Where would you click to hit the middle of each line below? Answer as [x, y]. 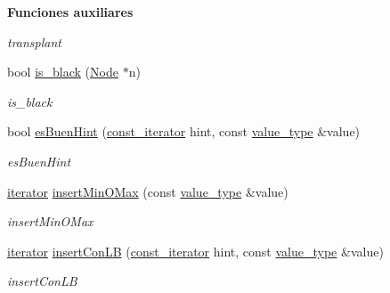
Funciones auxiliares [70, 12]
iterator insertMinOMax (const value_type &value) [148, 191]
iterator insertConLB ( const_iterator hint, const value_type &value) [195, 251]
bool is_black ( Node [63, 72]
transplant [34, 41]
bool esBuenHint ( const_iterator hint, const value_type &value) [184, 131]
